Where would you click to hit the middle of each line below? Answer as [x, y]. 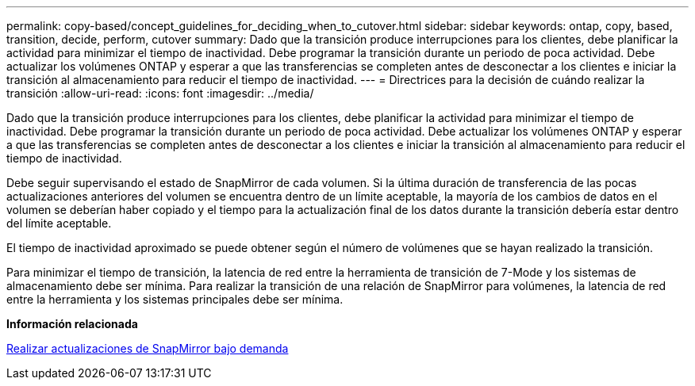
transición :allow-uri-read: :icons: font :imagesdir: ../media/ [160, 93]
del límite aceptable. [59, 223]
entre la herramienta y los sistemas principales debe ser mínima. [175, 299]
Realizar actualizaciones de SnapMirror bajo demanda [148, 348]
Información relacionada [72, 324]
